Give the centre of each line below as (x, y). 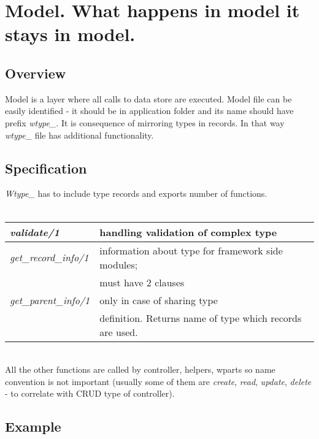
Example (33, 426)
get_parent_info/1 (50, 300)
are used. (119, 332)
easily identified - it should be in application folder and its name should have (149, 111)
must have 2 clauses (142, 282)
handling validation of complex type (188, 232)
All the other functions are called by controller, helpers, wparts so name (140, 369)
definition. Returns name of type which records (201, 318)
